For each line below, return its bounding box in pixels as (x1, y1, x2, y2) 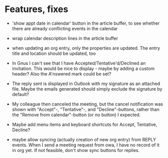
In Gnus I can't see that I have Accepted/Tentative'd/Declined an (12, 60, 146, 66)
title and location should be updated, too (12, 50, 96, 56)
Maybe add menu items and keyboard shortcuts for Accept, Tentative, (12, 121, 157, 127)
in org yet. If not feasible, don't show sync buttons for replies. (12, 147, 140, 153)
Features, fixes (5, 4, 68, 15)
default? (12, 91, 29, 97)
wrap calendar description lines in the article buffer (12, 35, 119, 41)
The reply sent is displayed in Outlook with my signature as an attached (12, 81, 160, 87)
